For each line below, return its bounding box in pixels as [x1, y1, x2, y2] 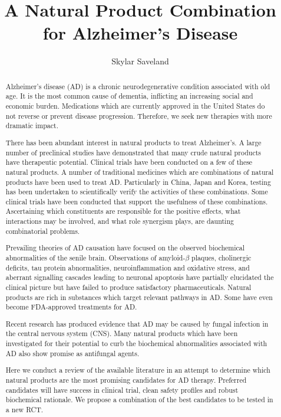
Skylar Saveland [111, 55, 169, 67]
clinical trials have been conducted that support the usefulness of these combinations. [5, 196, 268, 206]
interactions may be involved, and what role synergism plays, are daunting [5, 216, 234, 226]
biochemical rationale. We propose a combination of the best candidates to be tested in [5, 395, 273, 405]
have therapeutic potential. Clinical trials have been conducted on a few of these [5, 157, 253, 167]
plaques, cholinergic [191, 252, 252, 262]
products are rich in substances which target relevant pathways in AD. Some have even [5, 292, 273, 302]
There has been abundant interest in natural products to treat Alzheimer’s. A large [5, 137, 262, 147]
